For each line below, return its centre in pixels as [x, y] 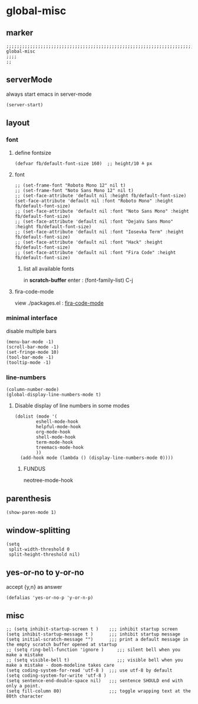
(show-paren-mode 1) [32, 512]
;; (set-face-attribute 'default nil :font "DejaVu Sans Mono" [94, 221]
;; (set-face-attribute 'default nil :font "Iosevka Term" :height [99, 232]
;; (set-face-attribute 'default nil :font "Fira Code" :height [95, 252]
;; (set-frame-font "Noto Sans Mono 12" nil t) [74, 190]
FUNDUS [34, 469]
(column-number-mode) [33, 390]
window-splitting [38, 531]
